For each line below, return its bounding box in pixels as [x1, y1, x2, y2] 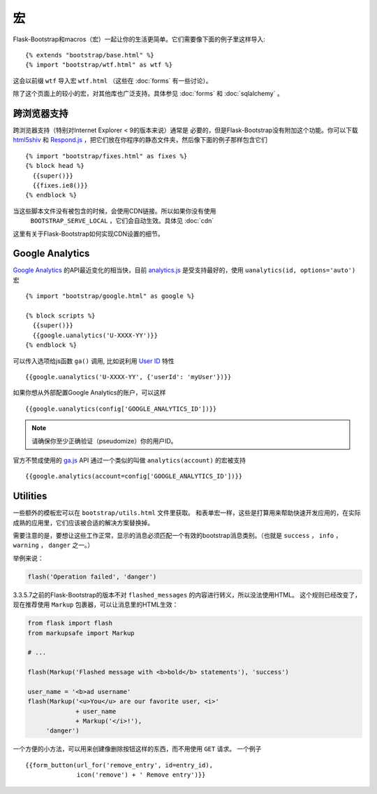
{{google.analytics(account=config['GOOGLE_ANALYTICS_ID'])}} [25, 472, 243, 481]
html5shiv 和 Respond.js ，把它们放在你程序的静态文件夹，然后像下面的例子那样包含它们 [13, 136, 268, 144]
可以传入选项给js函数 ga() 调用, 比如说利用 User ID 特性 [13, 357, 175, 365]
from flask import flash [27, 619, 113, 628]
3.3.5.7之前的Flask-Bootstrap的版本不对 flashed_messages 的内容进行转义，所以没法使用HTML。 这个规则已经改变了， [13, 590, 361, 599]
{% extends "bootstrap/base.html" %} [25, 51, 155, 59]
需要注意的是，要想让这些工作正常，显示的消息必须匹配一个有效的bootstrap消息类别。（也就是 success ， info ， [13, 531, 342, 539]
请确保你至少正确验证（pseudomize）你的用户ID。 [31, 437, 177, 445]
